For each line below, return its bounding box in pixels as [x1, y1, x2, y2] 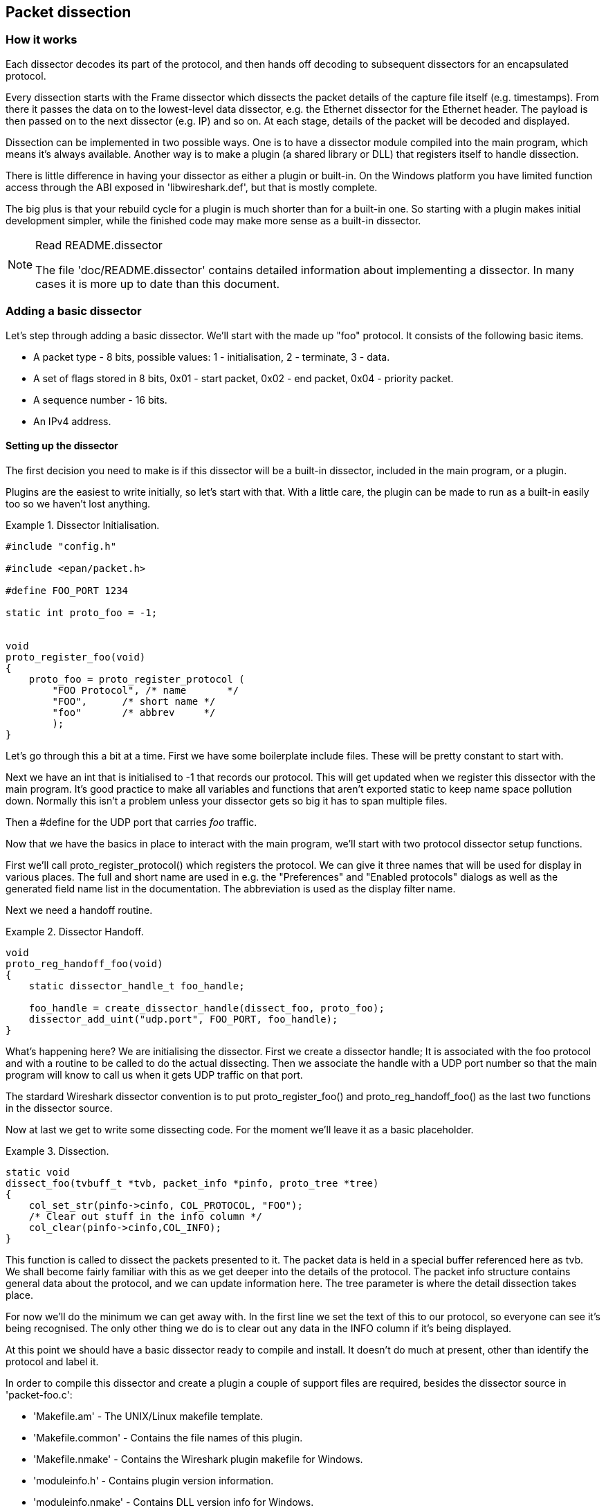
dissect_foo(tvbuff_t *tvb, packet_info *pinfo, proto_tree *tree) [6, 1177, 379, 1189]
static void [6, 1166, 70, 1178]
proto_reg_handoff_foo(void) [6, 958, 163, 969]
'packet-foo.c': [6, 1388, 73, 1401]
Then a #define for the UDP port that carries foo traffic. [6, 816, 257, 828]
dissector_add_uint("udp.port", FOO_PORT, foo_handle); [28, 1013, 338, 1025]
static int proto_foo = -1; [6, 606, 158, 618]
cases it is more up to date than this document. [35, 276, 280, 291]
